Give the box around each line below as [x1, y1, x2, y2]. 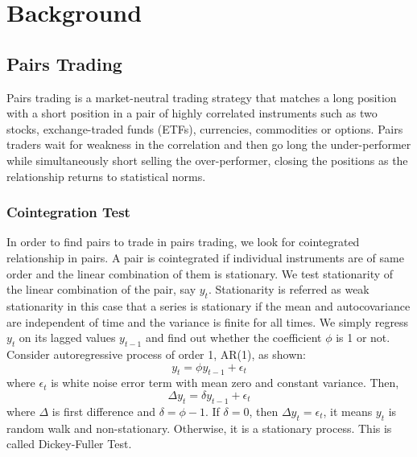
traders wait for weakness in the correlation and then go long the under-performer [6, 136, 411, 153]
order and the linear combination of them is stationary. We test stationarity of [6, 265, 394, 282]
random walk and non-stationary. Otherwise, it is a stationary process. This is [6, 419, 392, 436]
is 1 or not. [336, 329, 390, 346]
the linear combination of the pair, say [6, 281, 196, 298]
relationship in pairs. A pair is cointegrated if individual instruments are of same [6, 249, 404, 266]
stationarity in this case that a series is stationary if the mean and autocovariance [6, 297, 411, 314]
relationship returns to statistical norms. [6, 167, 206, 184]
